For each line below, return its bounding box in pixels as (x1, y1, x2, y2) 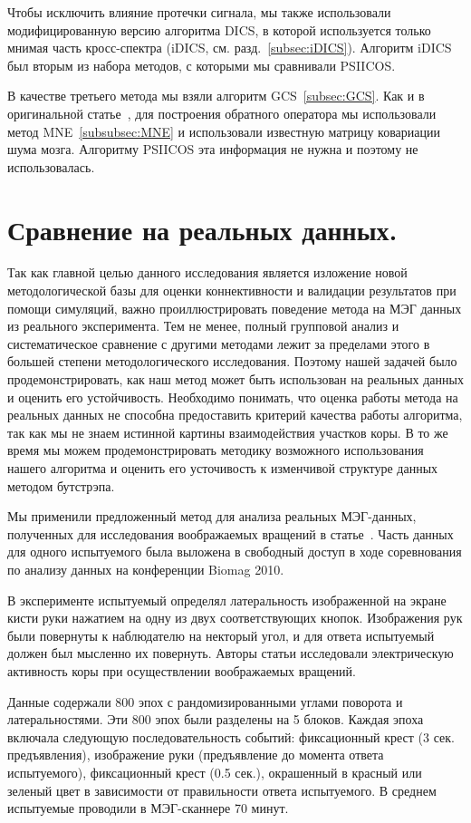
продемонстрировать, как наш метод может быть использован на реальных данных (7, 370, 464, 389)
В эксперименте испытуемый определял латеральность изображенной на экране (7, 590, 447, 609)
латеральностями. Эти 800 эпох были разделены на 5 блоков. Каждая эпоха (7, 710, 424, 729)
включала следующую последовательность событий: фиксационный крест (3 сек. (7, 727, 455, 746)
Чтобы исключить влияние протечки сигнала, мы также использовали (7, 3, 391, 21)
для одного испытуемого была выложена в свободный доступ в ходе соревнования (7, 542, 462, 561)
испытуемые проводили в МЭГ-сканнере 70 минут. (7, 799, 289, 818)
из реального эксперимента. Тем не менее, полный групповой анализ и (7, 316, 399, 335)
